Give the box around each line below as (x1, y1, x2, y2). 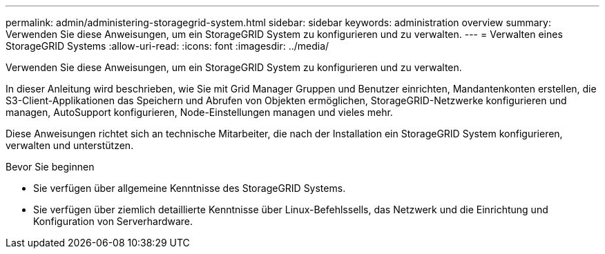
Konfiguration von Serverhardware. (33, 215, 193, 227)
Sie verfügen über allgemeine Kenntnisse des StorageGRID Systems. (33, 182, 346, 194)
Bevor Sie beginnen (6, 161, 95, 173)
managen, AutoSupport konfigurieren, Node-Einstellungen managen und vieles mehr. (6, 106, 393, 118)
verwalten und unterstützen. (6, 139, 134, 151)
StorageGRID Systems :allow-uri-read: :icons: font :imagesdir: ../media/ (6, 40, 329, 52)
